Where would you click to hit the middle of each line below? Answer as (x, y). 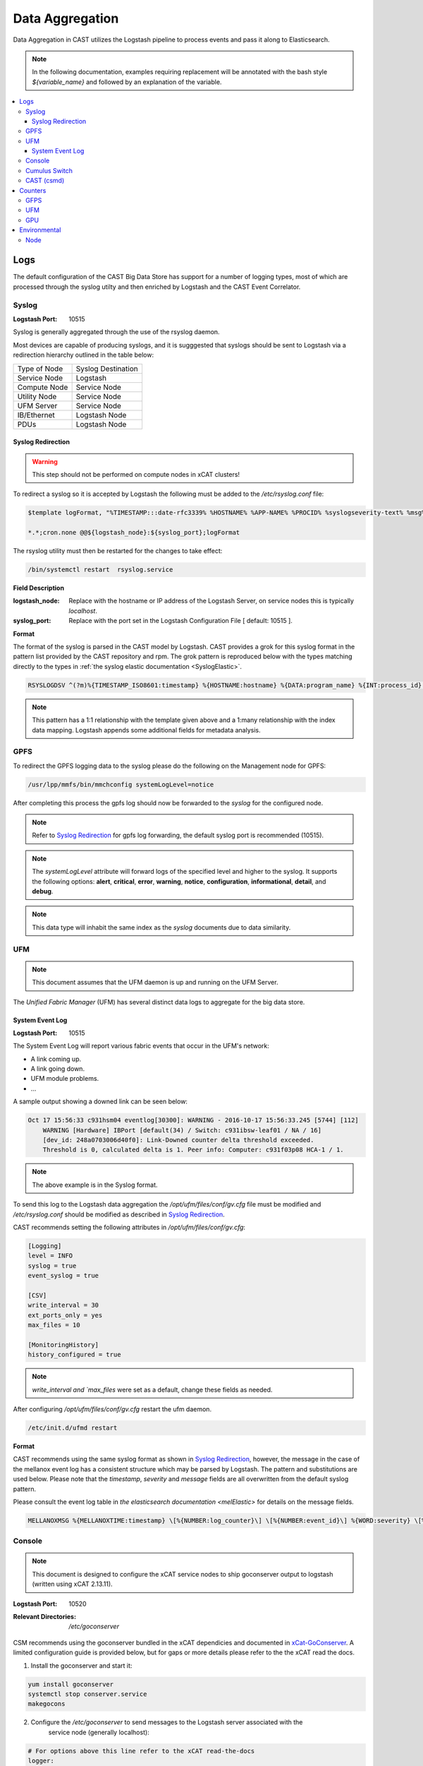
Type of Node (40, 369)
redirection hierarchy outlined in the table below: (84, 355)
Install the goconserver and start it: (81, 1665)
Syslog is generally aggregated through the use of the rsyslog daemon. (116, 332)
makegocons (47, 1704)
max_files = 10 (54, 1325)
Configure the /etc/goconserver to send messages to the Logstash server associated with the (167, 1722)
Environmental (40, 230)
